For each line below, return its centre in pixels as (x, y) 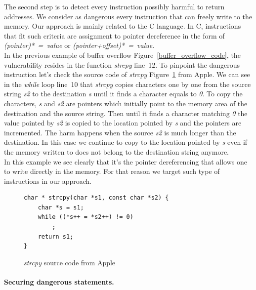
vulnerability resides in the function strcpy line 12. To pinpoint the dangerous (122, 64)
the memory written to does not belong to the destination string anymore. (116, 151)
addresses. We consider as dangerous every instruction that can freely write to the (128, 16)
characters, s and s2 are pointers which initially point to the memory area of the (126, 103)
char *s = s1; (61, 207)
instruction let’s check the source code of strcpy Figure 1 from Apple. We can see (127, 74)
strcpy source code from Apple (70, 262)
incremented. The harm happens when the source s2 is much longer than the (120, 132)
